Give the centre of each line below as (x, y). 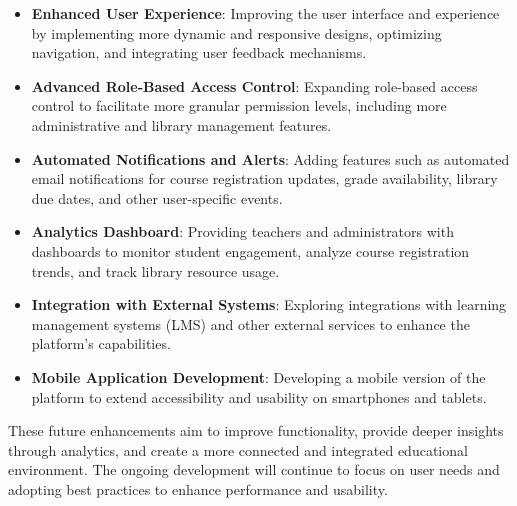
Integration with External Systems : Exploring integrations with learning (269, 304)
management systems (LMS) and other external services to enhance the (250, 323)
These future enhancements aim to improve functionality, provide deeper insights (256, 430)
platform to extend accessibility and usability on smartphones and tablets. (259, 396)
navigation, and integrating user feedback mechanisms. (199, 52)
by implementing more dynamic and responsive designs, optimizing (236, 32)
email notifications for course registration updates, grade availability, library (264, 178)
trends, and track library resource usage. (155, 270)
